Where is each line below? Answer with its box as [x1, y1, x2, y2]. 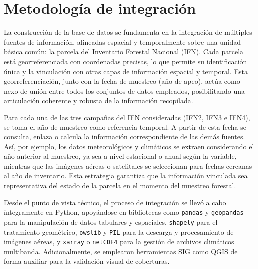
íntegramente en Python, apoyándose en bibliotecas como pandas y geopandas [4, 207, 244, 217]
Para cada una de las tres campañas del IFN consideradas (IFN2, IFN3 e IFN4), [4, 112, 250, 122]
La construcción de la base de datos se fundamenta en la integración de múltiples [4, 27, 252, 37]
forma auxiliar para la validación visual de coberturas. [4, 256, 170, 266]
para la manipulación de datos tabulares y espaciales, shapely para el [4, 216, 218, 227]
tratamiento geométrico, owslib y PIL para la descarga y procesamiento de [4, 226, 234, 237]
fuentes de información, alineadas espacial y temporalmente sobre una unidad [4, 36, 241, 47]
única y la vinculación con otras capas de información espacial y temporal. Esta [4, 66, 248, 76]
